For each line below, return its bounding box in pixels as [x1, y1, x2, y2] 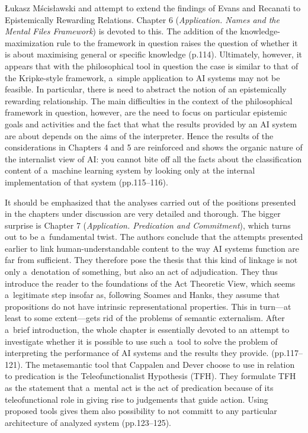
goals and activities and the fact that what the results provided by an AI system [5, 117, 297, 130]
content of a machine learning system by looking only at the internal [5, 164, 255, 177]
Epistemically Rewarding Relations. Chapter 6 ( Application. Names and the [5, 13, 280, 25]
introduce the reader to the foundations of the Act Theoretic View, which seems [5, 277, 296, 289]
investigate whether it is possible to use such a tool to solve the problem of [5, 335, 278, 347]
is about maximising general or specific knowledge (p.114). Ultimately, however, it [5, 48, 303, 60]
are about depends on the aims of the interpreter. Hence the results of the [5, 129, 274, 142]
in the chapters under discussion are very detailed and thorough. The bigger [5, 207, 281, 220]
